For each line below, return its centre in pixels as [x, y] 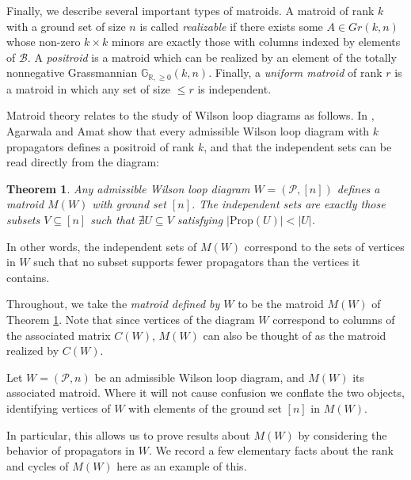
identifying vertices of [59, 408]
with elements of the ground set [205, 408]
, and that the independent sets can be [298, 146]
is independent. [234, 88]
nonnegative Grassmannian [72, 72]
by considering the [342, 434]
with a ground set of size [66, 26]
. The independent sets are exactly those [289, 204]
